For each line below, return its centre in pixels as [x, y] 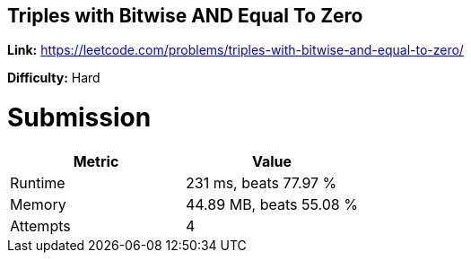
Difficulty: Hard [54, 78]
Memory [38, 204]
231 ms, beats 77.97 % [261, 182]
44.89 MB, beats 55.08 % [271, 204]
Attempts [40, 225]
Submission [79, 118]
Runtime [38, 182]
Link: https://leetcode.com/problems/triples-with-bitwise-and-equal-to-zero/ [235, 50]
